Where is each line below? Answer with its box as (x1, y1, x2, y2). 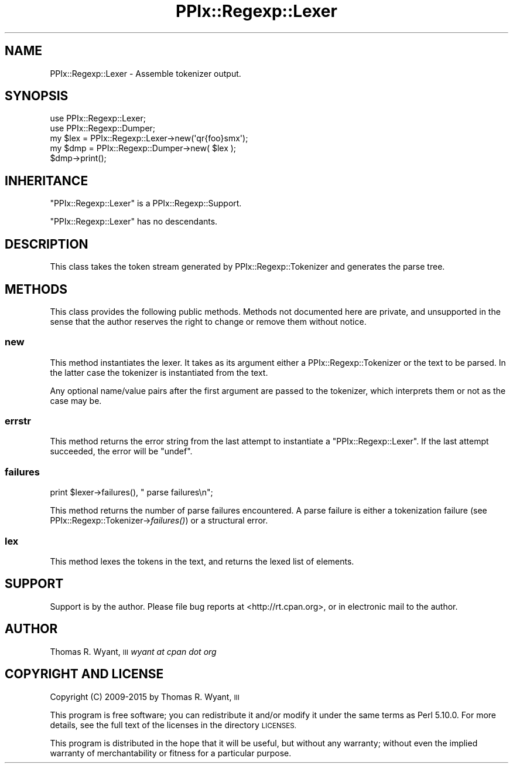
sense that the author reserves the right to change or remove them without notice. (50, 316, 367, 327)
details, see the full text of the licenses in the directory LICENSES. (50, 719, 297, 730)
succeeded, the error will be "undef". (50, 446, 193, 457)
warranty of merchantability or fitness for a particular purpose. (50, 747, 292, 758)
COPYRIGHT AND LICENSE (5, 667, 164, 682)
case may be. (50, 395, 102, 406)
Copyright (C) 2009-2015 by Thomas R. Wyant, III (50, 691, 240, 702)
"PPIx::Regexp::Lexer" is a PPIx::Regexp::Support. (50, 198, 242, 209)
